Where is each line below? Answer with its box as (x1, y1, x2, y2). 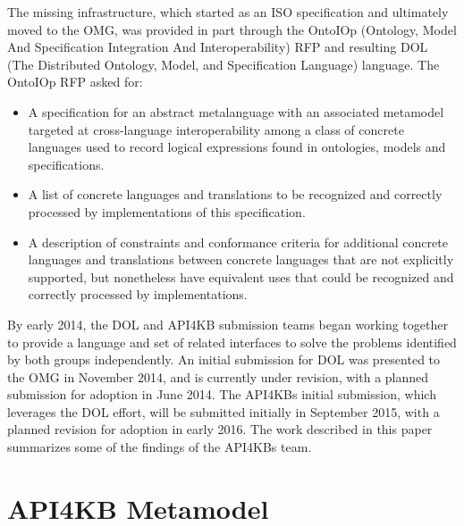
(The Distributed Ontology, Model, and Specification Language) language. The (7, 54, 440, 73)
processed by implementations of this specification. (28, 202, 306, 221)
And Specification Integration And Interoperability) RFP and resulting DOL (7, 38, 428, 56)
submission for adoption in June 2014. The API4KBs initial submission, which (7, 385, 436, 404)
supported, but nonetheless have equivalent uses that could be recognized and (28, 267, 454, 286)
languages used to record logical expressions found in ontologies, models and (28, 138, 446, 156)
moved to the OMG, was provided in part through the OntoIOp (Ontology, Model (7, 20, 457, 38)
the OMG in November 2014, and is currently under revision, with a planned (7, 367, 429, 386)
